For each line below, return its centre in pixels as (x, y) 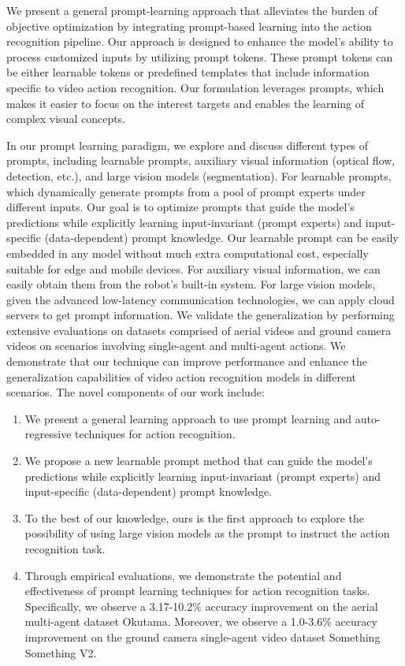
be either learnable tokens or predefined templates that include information (188, 72)
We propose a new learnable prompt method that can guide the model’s (199, 461)
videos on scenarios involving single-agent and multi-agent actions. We (176, 346)
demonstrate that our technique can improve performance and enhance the (187, 361)
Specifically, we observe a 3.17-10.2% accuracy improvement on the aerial (201, 606)
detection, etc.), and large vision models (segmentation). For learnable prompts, (199, 175)
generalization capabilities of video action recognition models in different (182, 376)
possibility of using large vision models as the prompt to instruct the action (207, 533)
